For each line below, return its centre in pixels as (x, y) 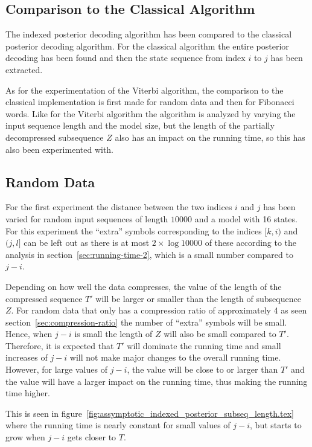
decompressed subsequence (55, 137)
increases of (27, 357)
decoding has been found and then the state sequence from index (126, 58)
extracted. (24, 69)
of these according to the (251, 243)
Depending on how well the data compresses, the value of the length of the (144, 286)
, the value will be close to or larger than (202, 369)
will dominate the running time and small (204, 345)
